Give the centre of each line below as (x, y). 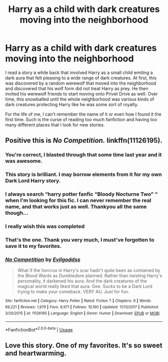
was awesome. (24, 161)
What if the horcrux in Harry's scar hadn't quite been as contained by (89, 270)
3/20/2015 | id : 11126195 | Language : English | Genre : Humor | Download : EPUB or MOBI (82, 313)
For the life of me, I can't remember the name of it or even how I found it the (83, 114)
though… (17, 213)
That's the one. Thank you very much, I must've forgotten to (80, 240)
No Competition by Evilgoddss (43, 259)
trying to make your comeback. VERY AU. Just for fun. (73, 292)
